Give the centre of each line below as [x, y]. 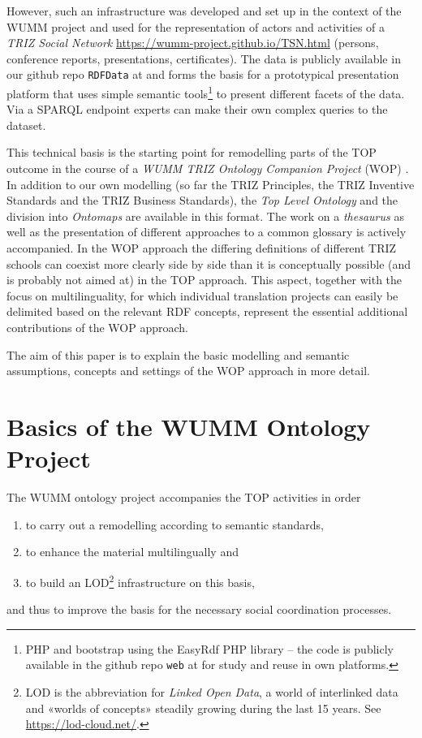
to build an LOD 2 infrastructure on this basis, [140, 580]
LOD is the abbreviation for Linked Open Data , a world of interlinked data [212, 691]
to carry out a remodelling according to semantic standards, [174, 524]
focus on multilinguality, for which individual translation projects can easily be [202, 295]
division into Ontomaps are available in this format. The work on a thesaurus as [205, 216]
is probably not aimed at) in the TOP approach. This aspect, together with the [205, 280]
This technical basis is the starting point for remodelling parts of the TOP [192, 152]
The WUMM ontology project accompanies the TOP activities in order [184, 497]
